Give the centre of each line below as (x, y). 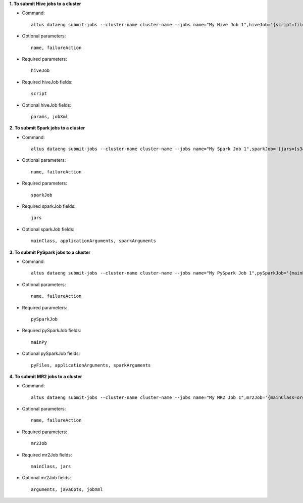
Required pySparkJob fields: (52, 331)
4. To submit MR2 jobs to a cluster (46, 376)
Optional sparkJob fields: (48, 229)
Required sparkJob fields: (49, 206)
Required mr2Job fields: (47, 454)
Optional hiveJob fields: (47, 105)
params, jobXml (50, 117)
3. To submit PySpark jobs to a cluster (50, 252)
